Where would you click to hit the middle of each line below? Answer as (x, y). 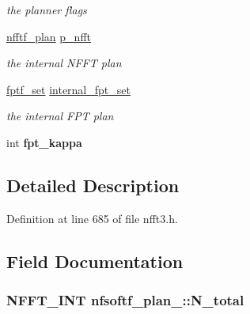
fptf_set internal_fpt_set (68, 89)
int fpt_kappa (44, 142)
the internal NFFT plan (64, 63)
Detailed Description (93, 185)
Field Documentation (95, 261)
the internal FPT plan (60, 116)
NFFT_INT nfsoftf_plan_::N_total (125, 300)
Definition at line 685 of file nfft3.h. (92, 218)
